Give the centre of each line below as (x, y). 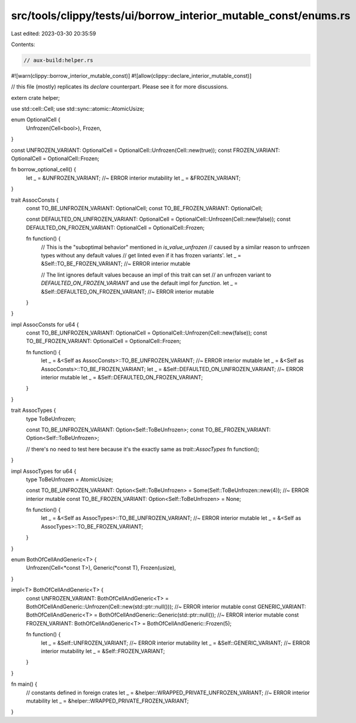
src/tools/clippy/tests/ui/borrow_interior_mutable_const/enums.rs (181, 16)
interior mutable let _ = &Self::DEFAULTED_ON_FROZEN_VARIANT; (122, 378)
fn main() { (24, 684)
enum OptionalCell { (36, 120)
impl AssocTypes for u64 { (44, 471)
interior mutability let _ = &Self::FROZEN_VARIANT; (103, 651)
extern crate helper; (35, 98)
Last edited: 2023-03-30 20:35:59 (54, 34)
